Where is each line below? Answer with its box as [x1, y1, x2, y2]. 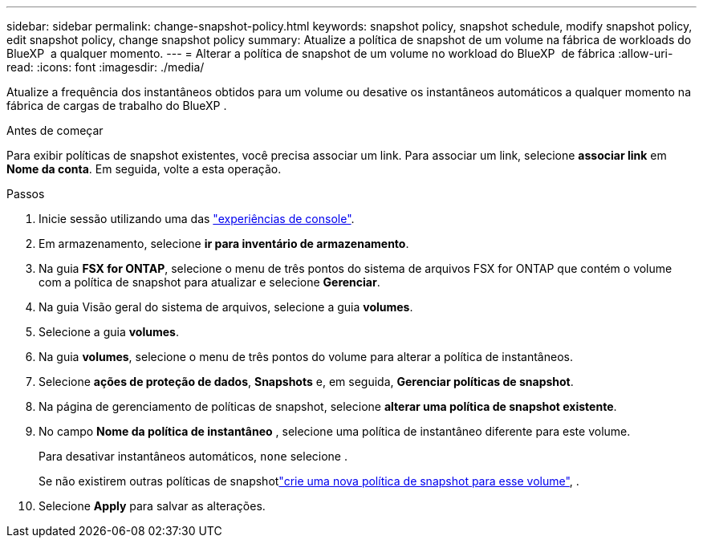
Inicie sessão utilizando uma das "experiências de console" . [39, 212, 355, 225]
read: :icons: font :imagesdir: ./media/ [6, 60, 205, 74]
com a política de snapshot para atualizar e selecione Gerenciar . [39, 275, 380, 289]
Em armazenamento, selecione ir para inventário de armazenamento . [39, 237, 409, 250]
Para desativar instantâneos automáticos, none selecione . [39, 449, 347, 463]
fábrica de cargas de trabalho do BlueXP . [6, 99, 227, 112]
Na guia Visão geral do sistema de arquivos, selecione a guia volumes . [39, 300, 413, 314]
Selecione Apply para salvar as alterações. [39, 499, 266, 513]
